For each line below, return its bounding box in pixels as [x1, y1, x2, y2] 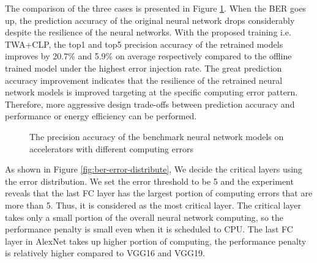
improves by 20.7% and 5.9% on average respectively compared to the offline [5, 50, 292, 62]
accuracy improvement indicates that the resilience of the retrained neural [5, 73, 283, 86]
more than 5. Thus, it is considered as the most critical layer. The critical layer [5, 198, 301, 211]
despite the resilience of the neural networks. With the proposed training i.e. [5, 26, 291, 39]
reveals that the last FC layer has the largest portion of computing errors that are [5, 187, 313, 199]
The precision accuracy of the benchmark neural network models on [29, 130, 284, 143]
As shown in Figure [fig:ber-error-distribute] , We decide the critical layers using [5, 163, 302, 176]
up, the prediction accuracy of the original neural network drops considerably [5, 13, 295, 26]
